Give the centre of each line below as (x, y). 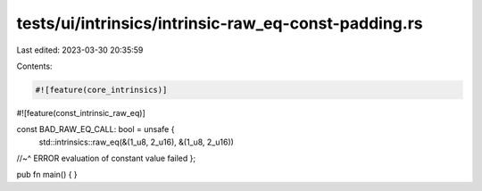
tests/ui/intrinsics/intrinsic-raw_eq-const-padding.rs (220, 23)
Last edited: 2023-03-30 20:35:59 (80, 50)
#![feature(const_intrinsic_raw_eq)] (81, 112)
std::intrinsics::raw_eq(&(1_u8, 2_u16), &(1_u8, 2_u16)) (136, 142)
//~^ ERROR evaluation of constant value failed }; (106, 158)
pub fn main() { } (47, 175)
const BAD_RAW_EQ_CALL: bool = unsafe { (96, 129)
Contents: (34, 66)
